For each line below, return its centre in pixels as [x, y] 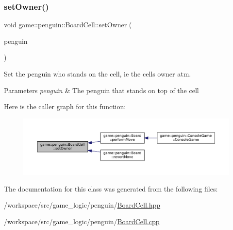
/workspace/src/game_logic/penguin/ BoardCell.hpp [82, 205]
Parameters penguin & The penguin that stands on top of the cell [101, 90]
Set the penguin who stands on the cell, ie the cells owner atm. [98, 74]
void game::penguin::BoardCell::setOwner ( [68, 25]
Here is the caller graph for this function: [65, 106]
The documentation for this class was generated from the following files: [111, 188]
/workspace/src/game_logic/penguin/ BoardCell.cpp [82, 221]
